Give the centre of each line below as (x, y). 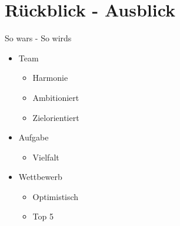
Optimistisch (56, 196)
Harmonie (50, 78)
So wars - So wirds (38, 38)
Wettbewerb (40, 177)
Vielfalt (46, 157)
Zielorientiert (56, 117)
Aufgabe (34, 137)
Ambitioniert (56, 97)
